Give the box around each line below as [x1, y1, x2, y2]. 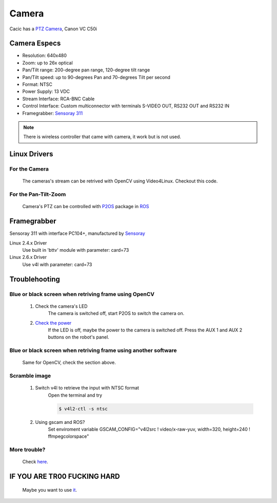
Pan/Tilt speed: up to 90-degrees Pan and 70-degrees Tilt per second [22, 74, 170, 80]
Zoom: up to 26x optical [22, 60, 73, 66]
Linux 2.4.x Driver [9, 239, 47, 246]
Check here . [22, 459, 48, 465]
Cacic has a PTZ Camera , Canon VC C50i [9, 26, 97, 32]
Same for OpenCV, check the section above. [22, 360, 116, 366]
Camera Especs [9, 39, 61, 48]
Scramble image [9, 372, 51, 379]
